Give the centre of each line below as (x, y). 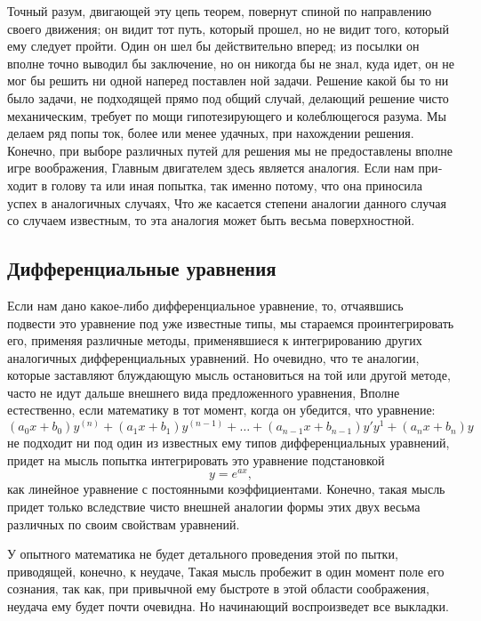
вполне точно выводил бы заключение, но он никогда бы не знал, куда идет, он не (231, 63)
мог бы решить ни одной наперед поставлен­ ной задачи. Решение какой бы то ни (228, 81)
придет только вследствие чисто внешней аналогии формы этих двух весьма (214, 506)
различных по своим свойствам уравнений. (124, 524)
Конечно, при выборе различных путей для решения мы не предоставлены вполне (230, 150)
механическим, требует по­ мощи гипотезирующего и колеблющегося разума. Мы (227, 115)
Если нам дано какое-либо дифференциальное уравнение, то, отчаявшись (205, 305)
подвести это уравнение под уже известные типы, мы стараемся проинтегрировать (231, 323)
